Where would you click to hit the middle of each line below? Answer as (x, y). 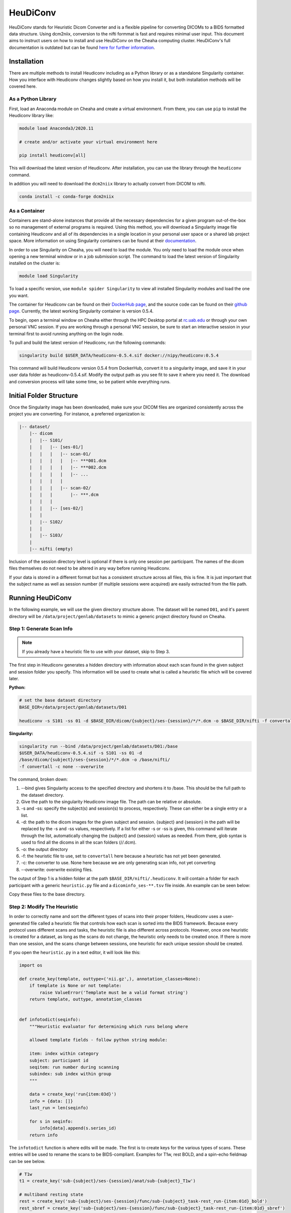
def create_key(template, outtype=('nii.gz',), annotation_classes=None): (110, 979)
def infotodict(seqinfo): (50, 1020)
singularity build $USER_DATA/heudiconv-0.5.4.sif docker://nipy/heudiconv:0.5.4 (119, 355)
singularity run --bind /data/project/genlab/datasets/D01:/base (98, 746)
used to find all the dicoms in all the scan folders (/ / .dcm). (79, 842)
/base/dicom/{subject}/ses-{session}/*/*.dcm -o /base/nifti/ (95, 760)
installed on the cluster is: (35, 263)
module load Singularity (49, 276)
